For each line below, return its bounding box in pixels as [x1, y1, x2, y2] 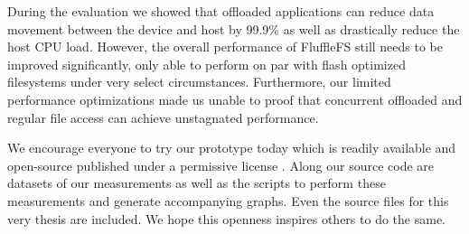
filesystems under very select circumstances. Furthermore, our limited [7, 72, 391, 91]
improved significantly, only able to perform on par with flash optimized [7, 54, 406, 73]
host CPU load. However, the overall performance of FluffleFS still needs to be [7, 37, 444, 56]
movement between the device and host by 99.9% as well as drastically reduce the [7, 19, 460, 38]
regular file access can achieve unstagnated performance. [7, 108, 319, 126]
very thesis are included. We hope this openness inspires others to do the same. [7, 209, 446, 228]
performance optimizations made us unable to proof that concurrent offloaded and [7, 89, 463, 108]
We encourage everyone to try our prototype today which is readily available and [7, 138, 456, 157]
